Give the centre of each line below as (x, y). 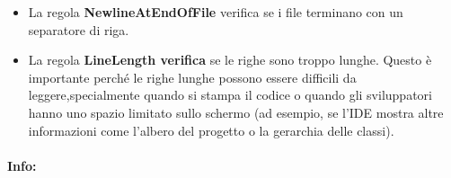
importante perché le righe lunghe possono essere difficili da (192, 77)
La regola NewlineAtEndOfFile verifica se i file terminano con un (216, 12)
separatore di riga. (79, 29)
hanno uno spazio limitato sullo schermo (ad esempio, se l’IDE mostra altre (236, 112)
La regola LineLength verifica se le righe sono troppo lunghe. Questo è (230, 60)
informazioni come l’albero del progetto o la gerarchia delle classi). (211, 130)
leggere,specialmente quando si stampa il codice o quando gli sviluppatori (230, 95)
